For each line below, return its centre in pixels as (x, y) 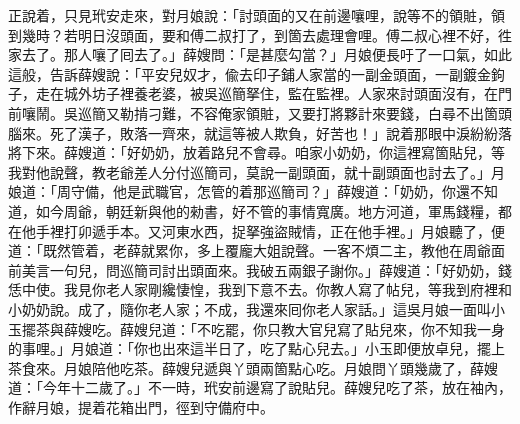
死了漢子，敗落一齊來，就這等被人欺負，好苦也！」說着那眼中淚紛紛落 (280, 132)
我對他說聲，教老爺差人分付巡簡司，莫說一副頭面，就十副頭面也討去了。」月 (256, 171)
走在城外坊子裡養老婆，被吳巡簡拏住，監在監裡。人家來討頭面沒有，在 (266, 93)
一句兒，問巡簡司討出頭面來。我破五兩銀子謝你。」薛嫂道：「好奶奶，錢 (280, 269)
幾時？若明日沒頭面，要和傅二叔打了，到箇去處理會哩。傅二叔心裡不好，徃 (266, 34)
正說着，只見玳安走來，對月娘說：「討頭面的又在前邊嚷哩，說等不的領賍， (249, 15)
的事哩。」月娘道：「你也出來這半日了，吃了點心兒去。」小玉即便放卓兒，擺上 (256, 348)
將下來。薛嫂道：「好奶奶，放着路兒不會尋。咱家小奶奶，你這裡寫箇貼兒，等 (256, 152)
